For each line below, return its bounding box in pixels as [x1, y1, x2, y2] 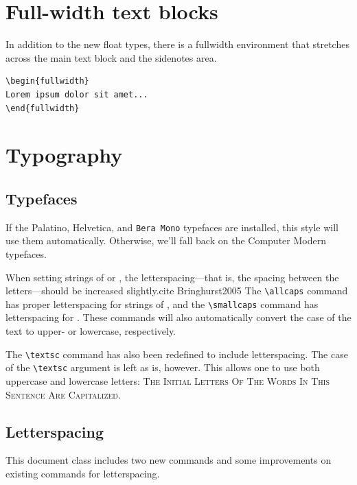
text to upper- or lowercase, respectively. [5, 324, 176, 338]
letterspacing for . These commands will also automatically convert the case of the [5, 310, 352, 324]
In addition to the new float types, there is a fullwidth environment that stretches [5, 37, 349, 51]
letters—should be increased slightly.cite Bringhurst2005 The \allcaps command [5, 283, 348, 298]
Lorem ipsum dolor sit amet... [5, 89, 148, 99]
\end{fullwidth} [5, 103, 80, 113]
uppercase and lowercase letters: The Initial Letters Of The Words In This [5, 373, 330, 388]
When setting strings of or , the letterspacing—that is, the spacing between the [5, 270, 339, 284]
